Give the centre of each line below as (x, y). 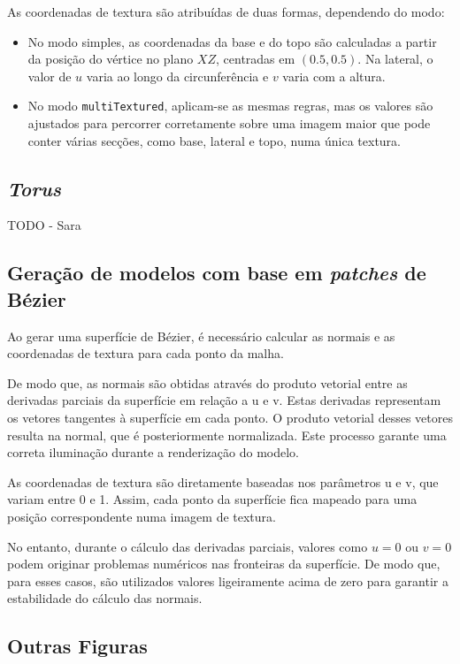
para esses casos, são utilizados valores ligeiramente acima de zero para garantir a (228, 580)
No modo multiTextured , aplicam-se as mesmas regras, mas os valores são (230, 106)
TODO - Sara (44, 225)
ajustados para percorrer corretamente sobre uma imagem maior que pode (229, 123)
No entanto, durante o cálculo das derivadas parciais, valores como (188, 546)
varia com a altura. (334, 76)
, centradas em (256, 59)
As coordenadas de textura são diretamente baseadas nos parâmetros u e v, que (223, 481)
